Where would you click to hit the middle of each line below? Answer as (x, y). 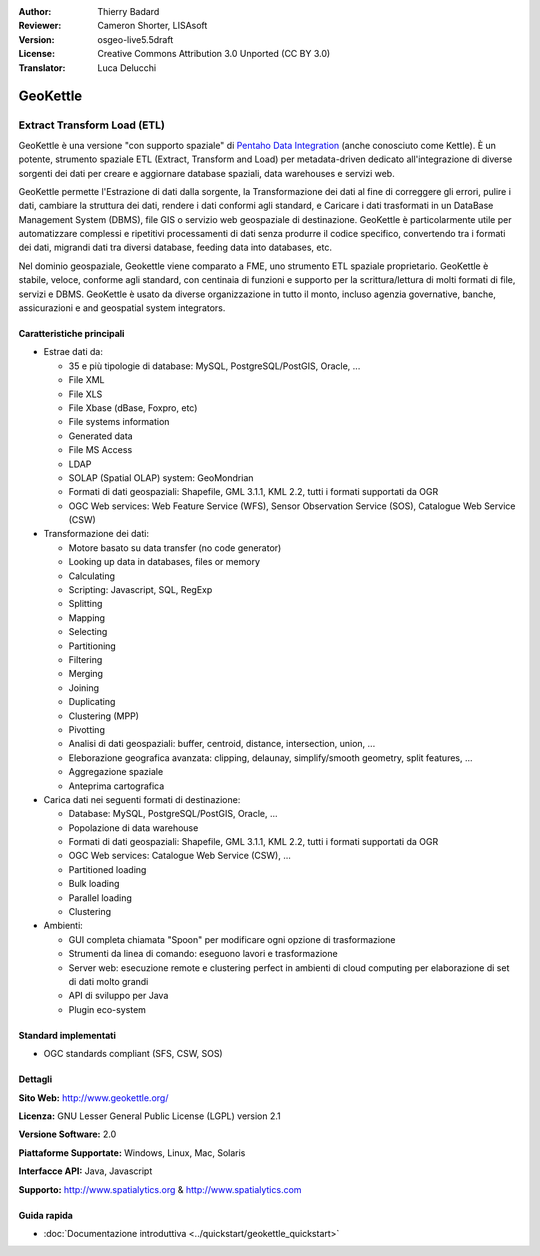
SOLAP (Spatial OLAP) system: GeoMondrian (161, 477)
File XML (86, 380)
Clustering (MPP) (104, 716)
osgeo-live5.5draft (135, 39)
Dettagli (35, 1079)
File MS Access (100, 450)
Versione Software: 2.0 (67, 1134)
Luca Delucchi (127, 67)
